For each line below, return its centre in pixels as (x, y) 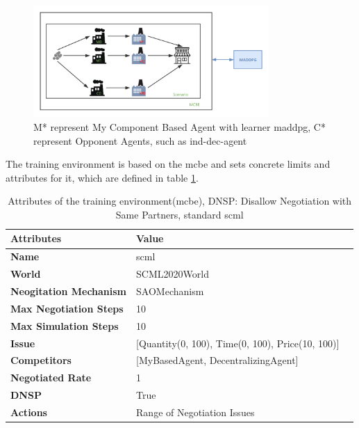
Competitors (41, 360)
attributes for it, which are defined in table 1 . (102, 177)
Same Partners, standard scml (179, 214)
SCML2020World (173, 274)
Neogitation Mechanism (69, 291)
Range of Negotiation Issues (195, 412)
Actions (29, 412)
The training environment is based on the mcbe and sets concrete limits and (168, 164)
